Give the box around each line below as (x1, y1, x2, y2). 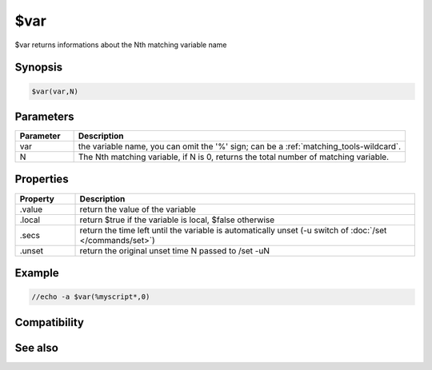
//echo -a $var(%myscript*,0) (31, 292, 150, 301)
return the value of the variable (79, 204, 196, 215)
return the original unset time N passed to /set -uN (79, 245, 270, 256)
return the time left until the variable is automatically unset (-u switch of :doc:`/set (79, 225, 387, 236)
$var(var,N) (31, 86, 79, 96)
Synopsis (14, 61, 63, 74)
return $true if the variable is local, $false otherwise (79, 214, 275, 225)
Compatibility (14, 316, 84, 329)
